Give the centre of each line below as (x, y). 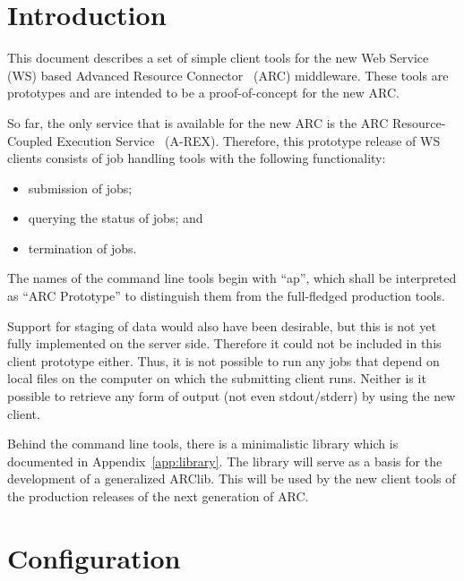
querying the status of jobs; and (116, 218)
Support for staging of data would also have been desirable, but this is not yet (222, 325)
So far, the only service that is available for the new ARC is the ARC (198, 122)
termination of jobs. (82, 248)
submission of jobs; (80, 188)
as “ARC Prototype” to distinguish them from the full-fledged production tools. (226, 296)
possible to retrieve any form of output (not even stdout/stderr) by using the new (232, 396)
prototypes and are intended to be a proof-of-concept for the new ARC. (203, 93)
